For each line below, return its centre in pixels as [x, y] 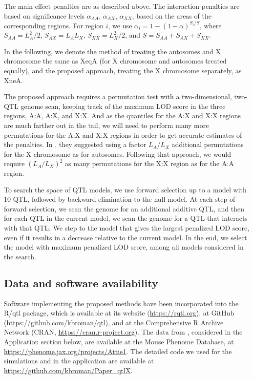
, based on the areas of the [172, 15]
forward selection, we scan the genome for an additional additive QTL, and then [124, 208]
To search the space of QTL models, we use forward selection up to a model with [125, 189]
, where [211, 25]
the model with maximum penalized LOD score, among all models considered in [124, 247]
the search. [20, 256]
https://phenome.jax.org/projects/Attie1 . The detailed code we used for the [118, 351]
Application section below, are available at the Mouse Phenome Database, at [119, 341]
